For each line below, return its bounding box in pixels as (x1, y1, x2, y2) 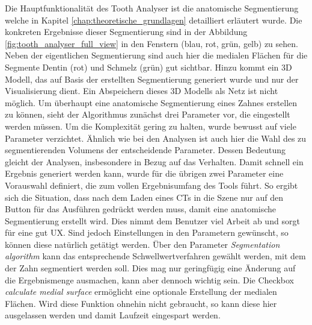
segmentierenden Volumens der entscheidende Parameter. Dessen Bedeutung (5, 144, 286, 156)
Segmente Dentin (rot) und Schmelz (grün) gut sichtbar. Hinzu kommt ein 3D (5, 60, 292, 73)
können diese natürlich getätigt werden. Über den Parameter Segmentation (5, 238, 280, 250)
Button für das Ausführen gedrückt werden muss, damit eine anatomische (5, 203, 277, 215)
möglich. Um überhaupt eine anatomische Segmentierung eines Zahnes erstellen (5, 96, 298, 109)
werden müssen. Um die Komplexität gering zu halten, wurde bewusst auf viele (5, 119, 296, 132)
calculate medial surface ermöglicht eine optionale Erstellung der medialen (5, 285, 277, 298)
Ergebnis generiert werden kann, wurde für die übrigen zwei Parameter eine (5, 167, 284, 180)
